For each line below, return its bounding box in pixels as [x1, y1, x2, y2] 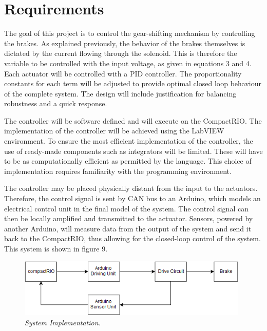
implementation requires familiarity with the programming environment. [4, 165, 232, 176]
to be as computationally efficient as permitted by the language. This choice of [4, 155, 252, 166]
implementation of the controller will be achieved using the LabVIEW [4, 125, 224, 136]
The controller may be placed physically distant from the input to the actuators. [4, 183, 258, 193]
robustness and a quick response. [4, 98, 107, 109]
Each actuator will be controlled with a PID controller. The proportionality [4, 68, 242, 79]
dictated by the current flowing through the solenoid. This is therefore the [4, 48, 237, 59]
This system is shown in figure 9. [4, 243, 108, 254]
